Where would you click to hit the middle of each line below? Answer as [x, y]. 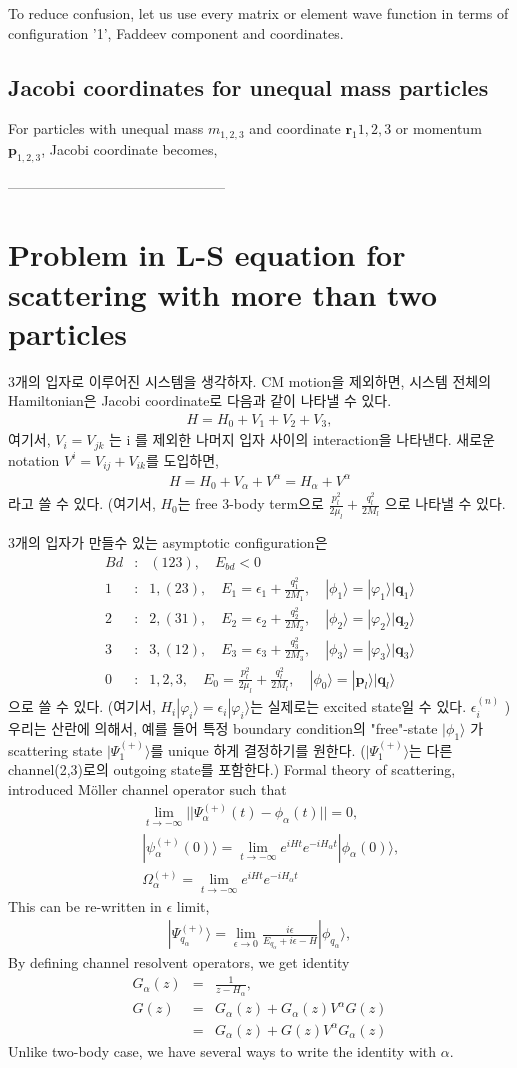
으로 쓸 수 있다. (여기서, [82, 706]
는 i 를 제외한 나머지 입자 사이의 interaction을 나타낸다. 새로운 [301, 439]
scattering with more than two [223, 293]
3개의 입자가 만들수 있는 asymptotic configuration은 [168, 541]
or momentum [438, 128]
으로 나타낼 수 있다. [445, 503]
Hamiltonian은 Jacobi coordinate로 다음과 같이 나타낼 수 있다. [200, 400]
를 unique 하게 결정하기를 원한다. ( [258, 749]
